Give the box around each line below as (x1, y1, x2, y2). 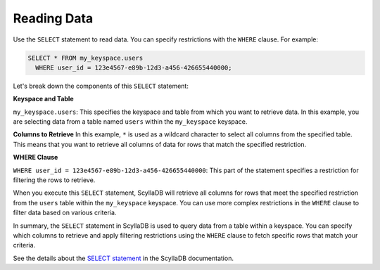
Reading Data (13, 11, 94, 26)
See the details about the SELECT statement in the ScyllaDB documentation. (13, 254, 234, 262)
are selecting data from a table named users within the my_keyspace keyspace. (13, 117, 248, 126)
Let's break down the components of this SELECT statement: (13, 82, 189, 90)
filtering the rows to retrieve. (13, 176, 96, 184)
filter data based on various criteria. (13, 208, 117, 217)
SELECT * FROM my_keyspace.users (27, 53, 144, 62)
